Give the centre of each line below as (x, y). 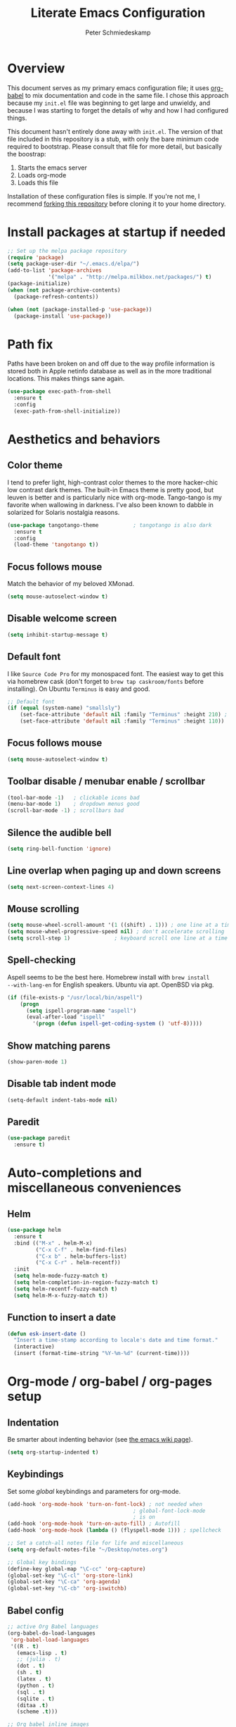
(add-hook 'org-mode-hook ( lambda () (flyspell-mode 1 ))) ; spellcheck (114, 1530)
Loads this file (38, 182)
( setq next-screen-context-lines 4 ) (61, 887)
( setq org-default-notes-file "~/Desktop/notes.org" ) (88, 1550)
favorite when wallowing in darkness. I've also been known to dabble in (111, 504)
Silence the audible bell (59, 833)
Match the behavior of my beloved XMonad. (71, 584)
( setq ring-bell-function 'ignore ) (59, 849)
